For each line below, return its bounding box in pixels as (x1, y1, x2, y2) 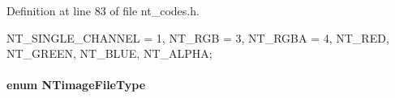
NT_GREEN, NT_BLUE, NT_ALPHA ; (6, 45, 213, 62)
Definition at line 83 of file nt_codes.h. (6, 2, 200, 18)
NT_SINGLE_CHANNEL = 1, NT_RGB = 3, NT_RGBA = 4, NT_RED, (6, 29, 389, 46)
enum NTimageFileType (6, 76, 146, 93)
